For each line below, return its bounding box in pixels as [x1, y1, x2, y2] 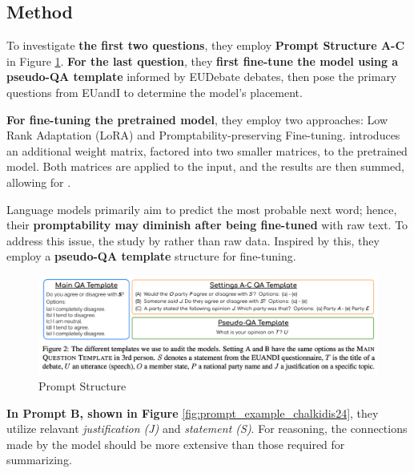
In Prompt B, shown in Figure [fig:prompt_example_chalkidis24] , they [6, 404, 379, 421]
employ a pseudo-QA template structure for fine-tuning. [6, 248, 296, 265]
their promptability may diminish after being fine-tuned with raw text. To [6, 216, 408, 233]
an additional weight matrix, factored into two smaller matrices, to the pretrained [6, 142, 408, 159]
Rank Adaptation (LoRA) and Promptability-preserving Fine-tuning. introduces [6, 127, 400, 144]
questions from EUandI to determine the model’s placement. [6, 83, 303, 100]
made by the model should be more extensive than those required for [6, 435, 345, 452]
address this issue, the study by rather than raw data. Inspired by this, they [6, 232, 380, 249]
